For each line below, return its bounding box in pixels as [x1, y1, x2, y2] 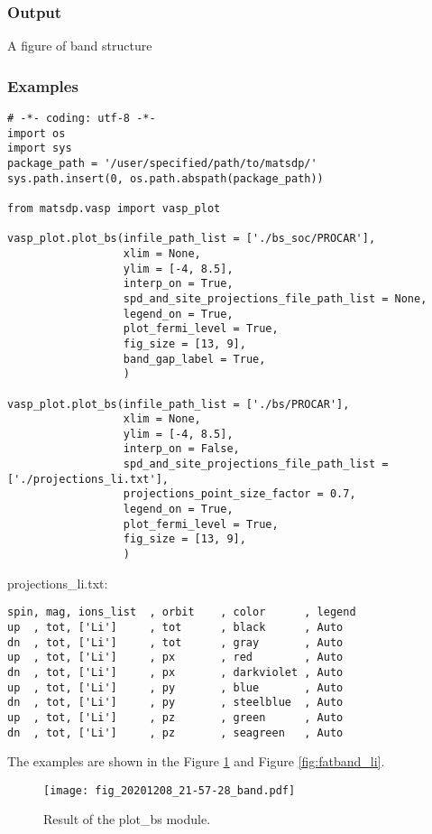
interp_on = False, [123, 442, 240, 456]
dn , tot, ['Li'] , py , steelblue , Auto [7, 696, 344, 709]
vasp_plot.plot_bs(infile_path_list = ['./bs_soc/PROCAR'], [7, 232, 376, 246]
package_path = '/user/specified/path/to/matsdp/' [7, 157, 317, 170]
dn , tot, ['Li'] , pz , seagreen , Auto [7, 726, 344, 739]
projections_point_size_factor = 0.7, [123, 487, 356, 501]
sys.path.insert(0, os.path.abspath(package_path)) [7, 171, 324, 185]
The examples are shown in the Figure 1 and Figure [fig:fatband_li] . [7, 752, 385, 771]
